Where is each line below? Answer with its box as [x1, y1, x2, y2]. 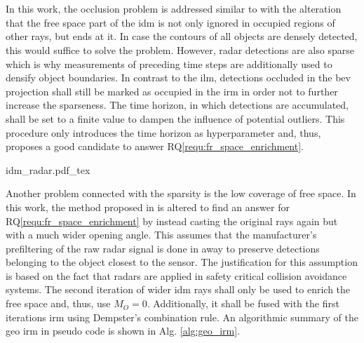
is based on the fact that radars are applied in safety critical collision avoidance [6, 268, 347, 283]
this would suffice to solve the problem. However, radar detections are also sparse [6, 42, 354, 57]
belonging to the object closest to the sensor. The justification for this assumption [6, 255, 358, 269]
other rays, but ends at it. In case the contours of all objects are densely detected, [6, 29, 358, 43]
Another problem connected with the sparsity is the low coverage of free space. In [6, 186, 356, 201]
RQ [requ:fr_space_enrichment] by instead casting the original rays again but [6, 213, 338, 228]
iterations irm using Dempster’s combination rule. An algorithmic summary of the [6, 309, 358, 324]
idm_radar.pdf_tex [6, 162, 90, 177]
